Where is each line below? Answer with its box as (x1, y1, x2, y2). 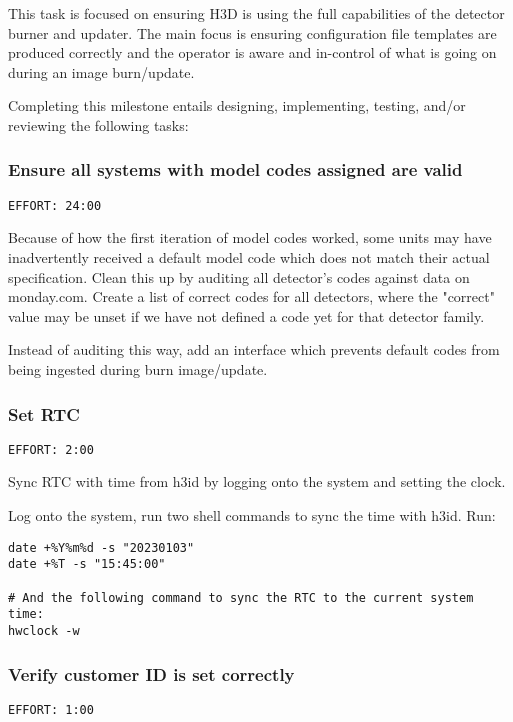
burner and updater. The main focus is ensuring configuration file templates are (8, 22, 497, 43)
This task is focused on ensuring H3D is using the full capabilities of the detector (8, 3, 505, 23)
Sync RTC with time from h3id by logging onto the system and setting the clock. (8, 471, 506, 492)
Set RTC (8, 401, 80, 426)
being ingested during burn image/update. (8, 359, 268, 379)
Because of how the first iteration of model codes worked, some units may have (8, 227, 492, 248)
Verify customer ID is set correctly (8, 661, 295, 686)
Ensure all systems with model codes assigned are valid (8, 157, 463, 182)
